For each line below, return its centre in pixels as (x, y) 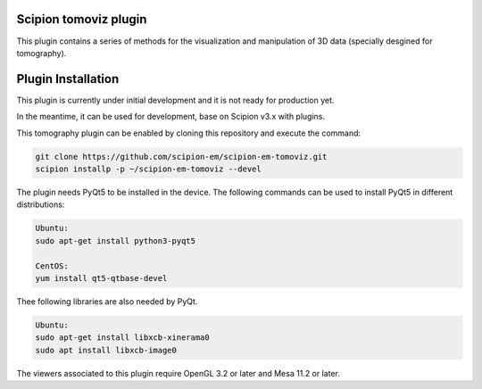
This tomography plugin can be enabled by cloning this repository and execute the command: (189, 133)
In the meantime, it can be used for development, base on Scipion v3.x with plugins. (171, 117)
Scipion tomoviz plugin (82, 19)
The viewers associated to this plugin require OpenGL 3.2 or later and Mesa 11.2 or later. (179, 373)
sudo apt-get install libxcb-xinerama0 (122, 338)
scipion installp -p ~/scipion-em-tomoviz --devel (149, 169)
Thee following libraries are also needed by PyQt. (107, 301)
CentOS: (52, 266)
